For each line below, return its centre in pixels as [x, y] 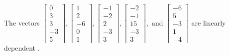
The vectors [22, 22]
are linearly [209, 22]
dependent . [22, 48]
